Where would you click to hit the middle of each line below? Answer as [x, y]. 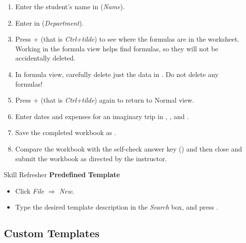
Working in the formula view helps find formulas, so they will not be [117, 48]
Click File [30, 190]
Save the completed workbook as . [66, 132]
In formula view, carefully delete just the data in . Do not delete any [117, 74]
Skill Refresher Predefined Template [62, 175]
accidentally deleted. [45, 58]
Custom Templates [52, 233]
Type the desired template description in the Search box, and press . [117, 207]
